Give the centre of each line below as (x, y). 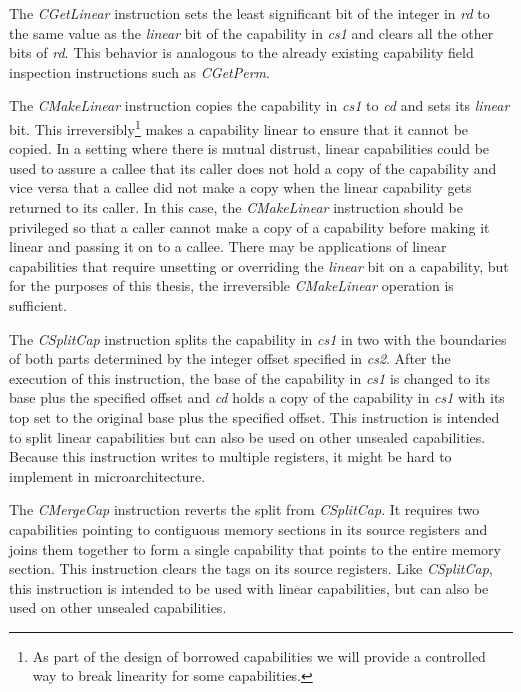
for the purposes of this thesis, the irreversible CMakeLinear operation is (231, 285)
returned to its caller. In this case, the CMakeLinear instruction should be (236, 207)
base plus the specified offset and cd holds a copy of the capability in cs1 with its (257, 397)
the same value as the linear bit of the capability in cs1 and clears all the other (251, 32)
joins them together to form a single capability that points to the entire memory (255, 548)
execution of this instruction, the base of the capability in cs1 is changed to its (249, 377)
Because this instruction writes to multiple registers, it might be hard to (230, 456)
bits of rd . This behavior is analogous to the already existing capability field (241, 52)
